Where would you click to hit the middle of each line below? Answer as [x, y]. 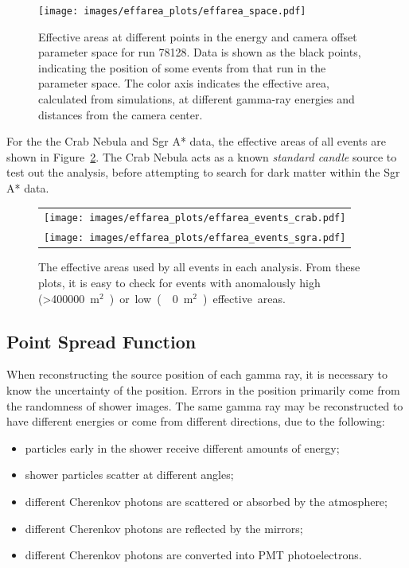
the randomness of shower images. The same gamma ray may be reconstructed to [205, 405]
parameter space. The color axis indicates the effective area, [184, 83]
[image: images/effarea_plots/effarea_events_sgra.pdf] [195, 238]
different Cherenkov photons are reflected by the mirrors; [164, 528]
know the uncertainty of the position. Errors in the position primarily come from [203, 389]
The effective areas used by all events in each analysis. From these [199, 267]
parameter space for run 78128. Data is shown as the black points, [200, 52]
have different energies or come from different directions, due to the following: [196, 421]
